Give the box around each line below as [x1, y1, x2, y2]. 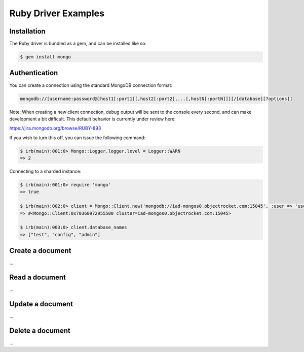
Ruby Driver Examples [9, 8, 105, 19]
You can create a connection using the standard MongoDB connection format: [9, 82, 172, 88]
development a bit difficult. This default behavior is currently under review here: [9, 116, 176, 122]
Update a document [9, 300, 73, 308]
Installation [9, 27, 46, 36]
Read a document [9, 273, 66, 282]
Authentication [9, 69, 58, 77]
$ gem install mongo [20, 54, 71, 60]
